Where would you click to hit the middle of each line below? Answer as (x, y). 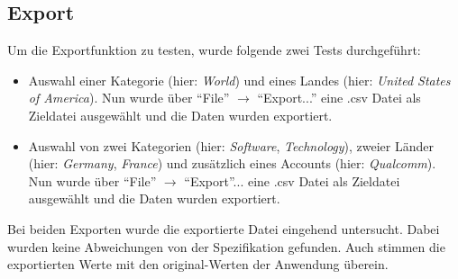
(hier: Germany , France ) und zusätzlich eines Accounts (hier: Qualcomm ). (232, 163)
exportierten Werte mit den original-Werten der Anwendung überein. (198, 264)
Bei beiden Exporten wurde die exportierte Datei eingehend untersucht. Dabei (224, 228)
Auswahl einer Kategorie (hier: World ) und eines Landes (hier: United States (239, 80)
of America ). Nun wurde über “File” (129, 98)
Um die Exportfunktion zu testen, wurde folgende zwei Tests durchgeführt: (214, 50)
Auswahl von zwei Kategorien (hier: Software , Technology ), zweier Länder (231, 145)
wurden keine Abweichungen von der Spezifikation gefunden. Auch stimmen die (226, 246)
